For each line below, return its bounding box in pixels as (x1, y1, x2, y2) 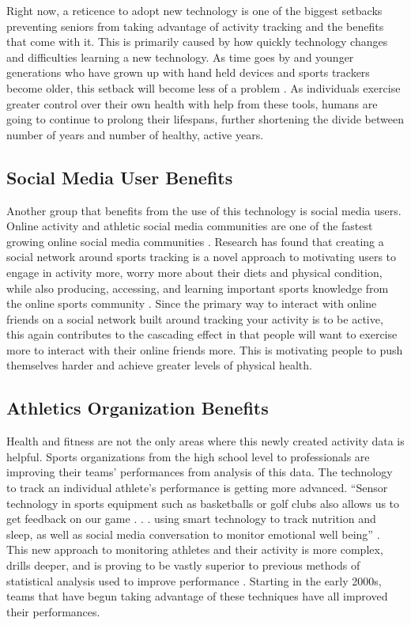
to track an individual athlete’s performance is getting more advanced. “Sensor (6, 479, 388, 496)
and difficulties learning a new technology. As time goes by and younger (6, 48, 354, 65)
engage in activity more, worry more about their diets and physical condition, (6, 263, 383, 280)
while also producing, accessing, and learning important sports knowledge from (6, 279, 389, 296)
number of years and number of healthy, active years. (6, 126, 264, 142)
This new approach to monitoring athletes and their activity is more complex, (6, 541, 383, 558)
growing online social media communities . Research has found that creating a (6, 233, 384, 249)
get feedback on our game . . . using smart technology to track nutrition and (6, 510, 376, 527)
